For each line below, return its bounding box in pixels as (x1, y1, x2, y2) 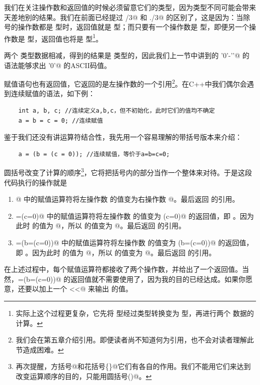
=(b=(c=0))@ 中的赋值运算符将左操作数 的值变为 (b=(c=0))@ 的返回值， (15, 237, 253, 248)
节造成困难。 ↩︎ (15, 344, 64, 354)
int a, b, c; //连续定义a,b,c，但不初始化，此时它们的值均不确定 (18, 107, 215, 115)
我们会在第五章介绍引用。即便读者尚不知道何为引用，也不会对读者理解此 (15, 334, 254, 345)
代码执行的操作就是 (4, 177, 67, 187)
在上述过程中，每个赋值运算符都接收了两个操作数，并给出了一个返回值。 (4, 264, 242, 274)
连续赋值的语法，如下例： (10, 88, 95, 99)
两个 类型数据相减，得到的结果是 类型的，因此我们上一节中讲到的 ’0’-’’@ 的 (4, 50, 249, 61)
